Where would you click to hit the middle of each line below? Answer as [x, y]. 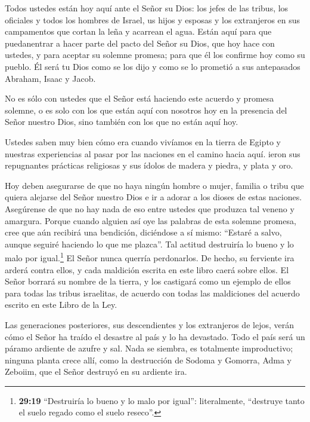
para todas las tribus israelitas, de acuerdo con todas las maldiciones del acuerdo [152, 293]
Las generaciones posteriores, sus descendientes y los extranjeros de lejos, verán [149, 324]
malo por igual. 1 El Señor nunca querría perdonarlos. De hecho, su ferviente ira [150, 257]
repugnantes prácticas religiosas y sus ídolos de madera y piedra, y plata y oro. [149, 165]
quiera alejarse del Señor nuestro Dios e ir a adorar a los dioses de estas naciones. [154, 197]
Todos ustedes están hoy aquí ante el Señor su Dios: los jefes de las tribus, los [147, 8]
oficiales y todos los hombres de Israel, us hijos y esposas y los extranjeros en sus [153, 19]
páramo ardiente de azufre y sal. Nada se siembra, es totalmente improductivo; [149, 348]
